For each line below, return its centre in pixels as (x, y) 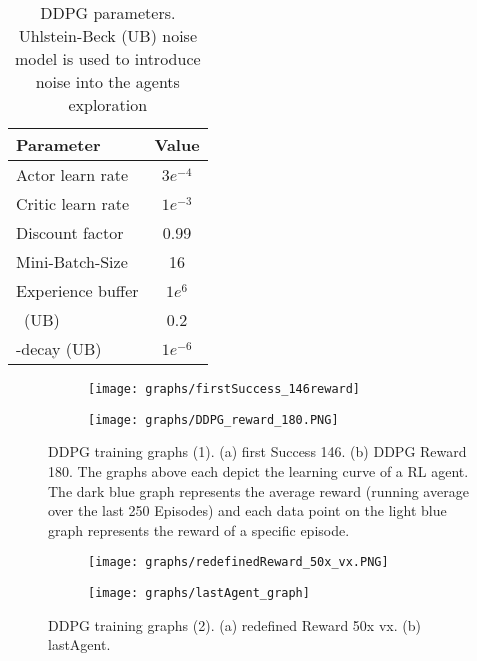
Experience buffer (77, 290)
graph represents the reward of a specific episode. (199, 529)
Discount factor (70, 232)
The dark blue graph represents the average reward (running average (258, 490)
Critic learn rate (73, 203)
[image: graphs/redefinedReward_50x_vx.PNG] (238, 562)
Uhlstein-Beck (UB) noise (107, 35)
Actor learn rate (72, 174)
